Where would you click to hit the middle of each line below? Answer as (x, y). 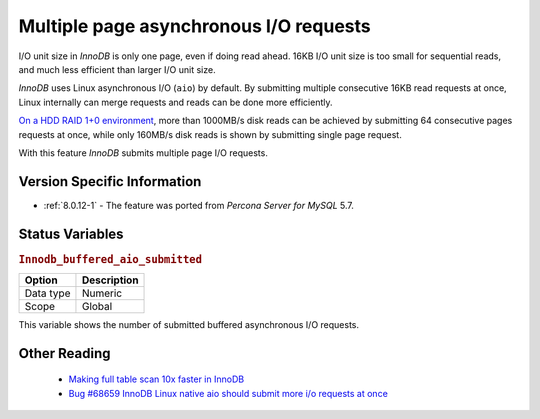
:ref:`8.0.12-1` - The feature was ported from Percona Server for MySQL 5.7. (198, 205)
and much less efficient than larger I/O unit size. (117, 69)
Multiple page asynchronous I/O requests (194, 26)
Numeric (102, 293)
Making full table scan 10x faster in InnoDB (156, 379)
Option (41, 280)
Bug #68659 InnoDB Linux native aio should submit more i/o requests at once (228, 393)
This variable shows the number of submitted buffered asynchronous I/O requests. (189, 324)
